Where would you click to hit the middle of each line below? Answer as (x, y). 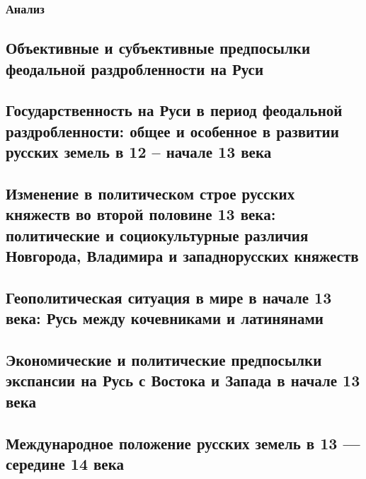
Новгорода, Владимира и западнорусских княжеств (182, 256)
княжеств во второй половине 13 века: (141, 214)
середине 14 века (65, 464)
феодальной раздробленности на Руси (135, 68)
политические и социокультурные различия (157, 235)
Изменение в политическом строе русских (150, 193)
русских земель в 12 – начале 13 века (139, 152)
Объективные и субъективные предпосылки (158, 48)
